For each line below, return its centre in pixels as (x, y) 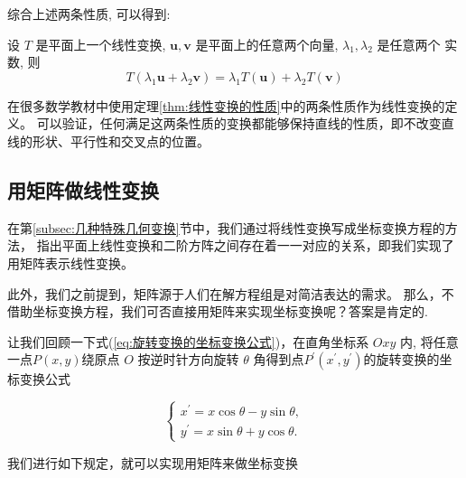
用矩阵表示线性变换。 (70, 262)
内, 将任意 (429, 341)
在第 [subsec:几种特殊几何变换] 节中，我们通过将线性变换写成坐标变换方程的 (226, 227)
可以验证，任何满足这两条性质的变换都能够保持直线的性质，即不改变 (239, 123)
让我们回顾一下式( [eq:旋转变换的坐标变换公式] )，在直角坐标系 (188, 341)
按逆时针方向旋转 (188, 359)
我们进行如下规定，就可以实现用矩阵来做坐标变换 (153, 462)
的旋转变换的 (401, 359)
